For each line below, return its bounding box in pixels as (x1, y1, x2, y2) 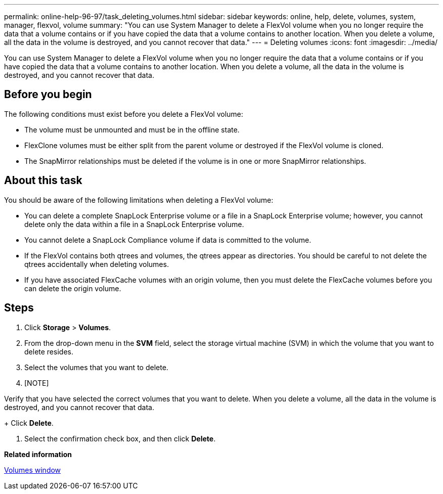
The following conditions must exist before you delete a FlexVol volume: (4, 109, 243, 118)
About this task (4, 174, 82, 187)
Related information (4, 450, 72, 459)
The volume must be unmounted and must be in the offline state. (24, 125, 240, 134)
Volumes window (4, 465, 61, 474)
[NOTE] (24, 378, 49, 387)
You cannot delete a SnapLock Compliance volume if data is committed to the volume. (24, 235, 312, 244)
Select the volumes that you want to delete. (24, 363, 168, 372)
